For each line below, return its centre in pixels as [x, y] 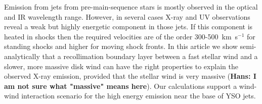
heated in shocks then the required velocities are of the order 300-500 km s [121, 36]
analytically [22, 56]
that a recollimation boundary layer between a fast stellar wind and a [150, 56]
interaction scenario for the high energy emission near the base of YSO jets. [139, 96]
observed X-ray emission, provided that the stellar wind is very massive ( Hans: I [130, 76]
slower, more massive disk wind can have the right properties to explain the [121, 66]
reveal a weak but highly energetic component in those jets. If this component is [128, 27]
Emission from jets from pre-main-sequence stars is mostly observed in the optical [131, 7]
